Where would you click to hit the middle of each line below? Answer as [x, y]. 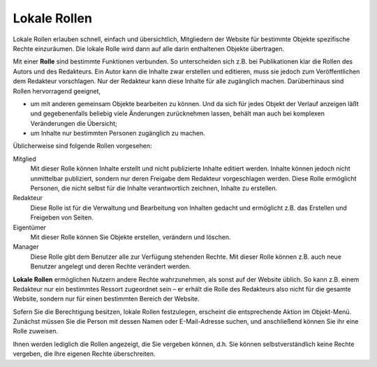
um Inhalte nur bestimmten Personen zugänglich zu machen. [118, 134]
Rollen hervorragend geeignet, [57, 91]
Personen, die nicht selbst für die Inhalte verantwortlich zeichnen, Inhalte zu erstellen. [154, 188]
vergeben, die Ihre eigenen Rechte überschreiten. [84, 354]
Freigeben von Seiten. [62, 217]
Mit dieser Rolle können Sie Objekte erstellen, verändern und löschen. [131, 237]
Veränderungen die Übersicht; [74, 123]
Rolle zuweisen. [36, 331]
